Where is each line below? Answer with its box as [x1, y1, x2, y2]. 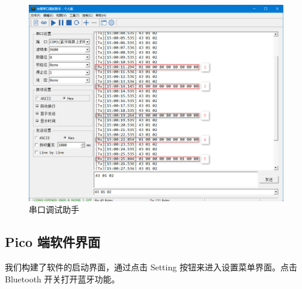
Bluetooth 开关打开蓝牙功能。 [5, 272, 120, 285]
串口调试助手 [29, 203, 79, 216]
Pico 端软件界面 [5, 233, 101, 251]
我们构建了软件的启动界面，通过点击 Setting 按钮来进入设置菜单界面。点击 [5, 261, 297, 273]
